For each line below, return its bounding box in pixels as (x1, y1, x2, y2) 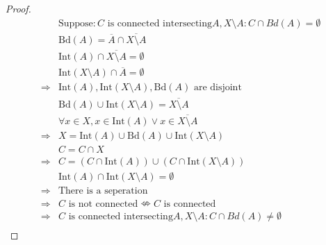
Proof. (6, 1, 31, 15)
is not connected (68, 199, 138, 210)
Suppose (58, 18, 93, 28)
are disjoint (193, 83, 242, 93)
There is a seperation (58, 186, 148, 196)
